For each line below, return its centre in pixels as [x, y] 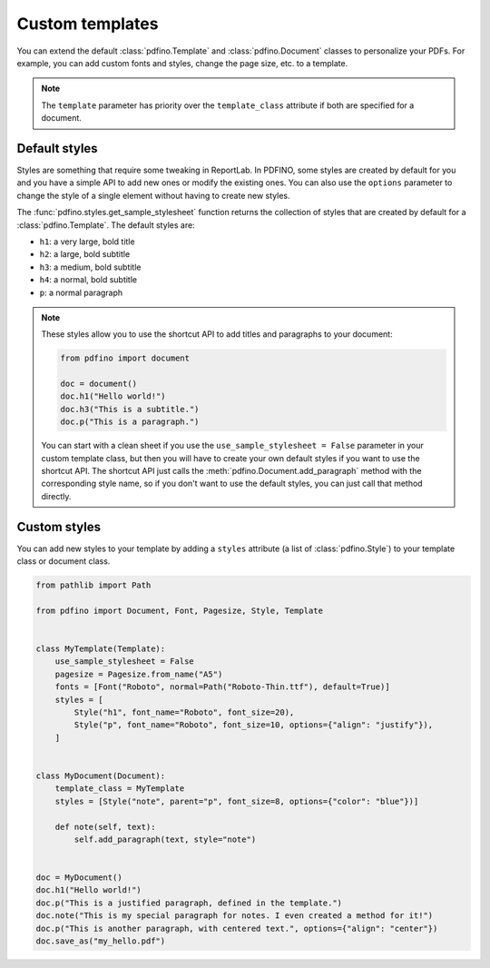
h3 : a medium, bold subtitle [90, 267]
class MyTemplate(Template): [101, 649]
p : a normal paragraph [81, 292]
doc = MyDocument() [79, 878]
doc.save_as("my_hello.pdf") [101, 941]
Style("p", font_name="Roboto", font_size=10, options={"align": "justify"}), [254, 725]
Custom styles [59, 527]
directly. [56, 496]
